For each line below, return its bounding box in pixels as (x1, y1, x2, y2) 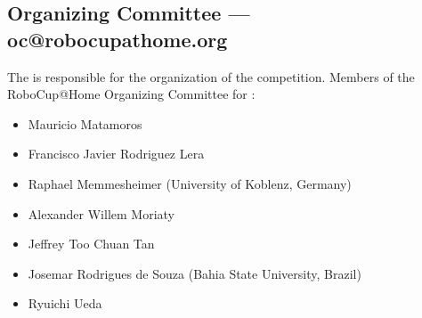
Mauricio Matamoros (28, 114, 142, 133)
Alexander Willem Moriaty (28, 204, 175, 223)
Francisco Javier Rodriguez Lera (28, 144, 205, 163)
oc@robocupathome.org (7, 25, 228, 53)
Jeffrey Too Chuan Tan (28, 234, 155, 253)
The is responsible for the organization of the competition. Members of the (7, 67, 415, 86)
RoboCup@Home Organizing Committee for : (7, 85, 256, 103)
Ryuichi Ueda (28, 294, 102, 313)
